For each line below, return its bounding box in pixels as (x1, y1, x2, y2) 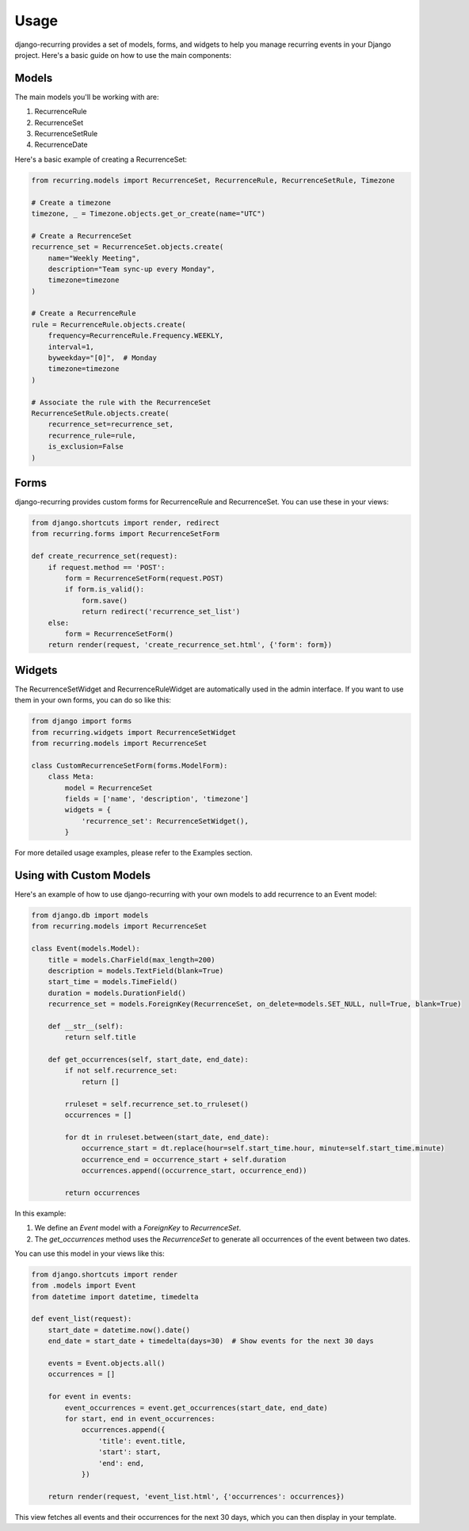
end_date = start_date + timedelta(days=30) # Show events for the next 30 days (48, 1337, 374, 1345)
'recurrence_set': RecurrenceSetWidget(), (81, 817, 249, 825)
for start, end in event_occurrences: (64, 1414, 215, 1423)
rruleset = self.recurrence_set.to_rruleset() (64, 1099, 249, 1108)
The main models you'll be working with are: (14, 92, 159, 101)
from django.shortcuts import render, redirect (31, 519, 219, 527)
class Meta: (48, 772, 95, 781)
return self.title (64, 1033, 136, 1042)
